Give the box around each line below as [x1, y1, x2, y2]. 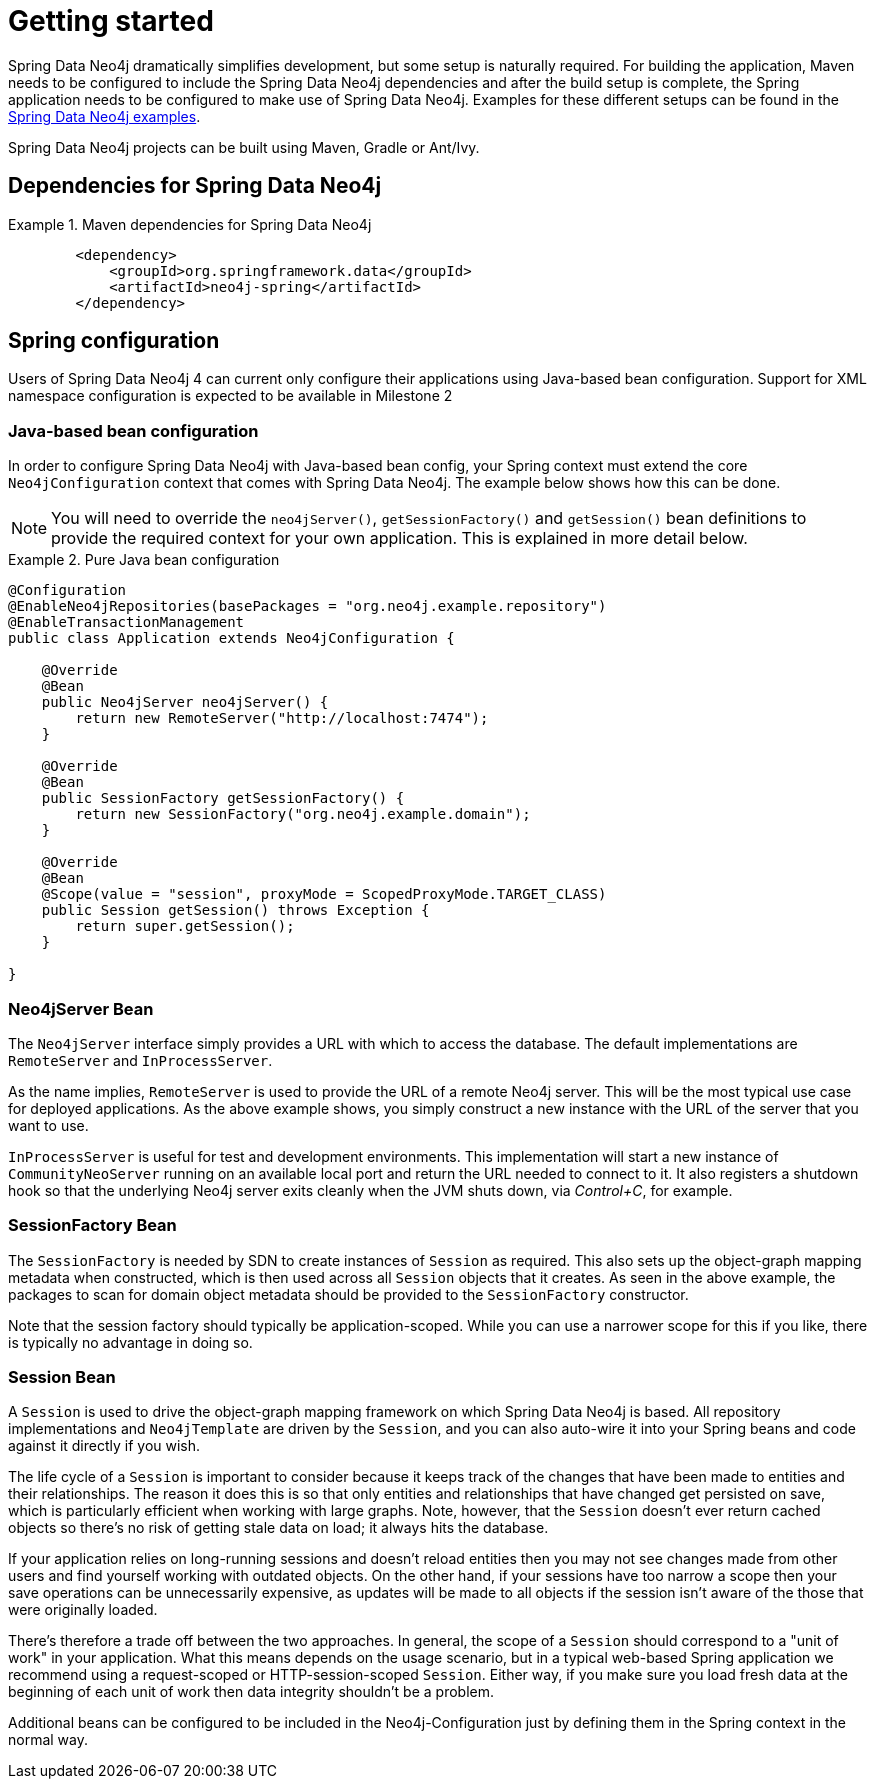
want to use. [8, 1116, 89, 1134]
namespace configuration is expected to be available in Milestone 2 [8, 387, 453, 405]
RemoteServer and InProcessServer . [8, 1051, 273, 1069]
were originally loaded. [8, 1601, 158, 1619]
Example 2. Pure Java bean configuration [8, 551, 280, 569]
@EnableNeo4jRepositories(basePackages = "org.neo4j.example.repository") [8, 598, 607, 615]
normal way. [8, 1731, 89, 1749]
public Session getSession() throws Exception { [41, 902, 430, 919]
